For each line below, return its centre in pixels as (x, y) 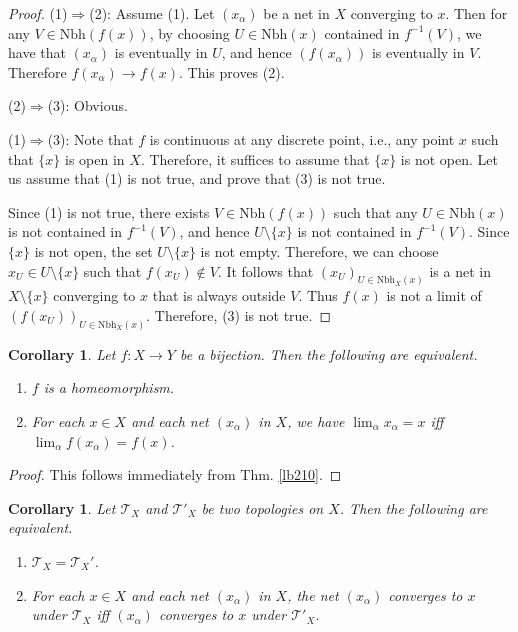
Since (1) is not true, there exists (109, 211)
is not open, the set (93, 250)
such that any (375, 211)
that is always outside (219, 295)
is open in (95, 158)
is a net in (460, 270)
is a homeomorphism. (109, 387)
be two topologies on (262, 507)
